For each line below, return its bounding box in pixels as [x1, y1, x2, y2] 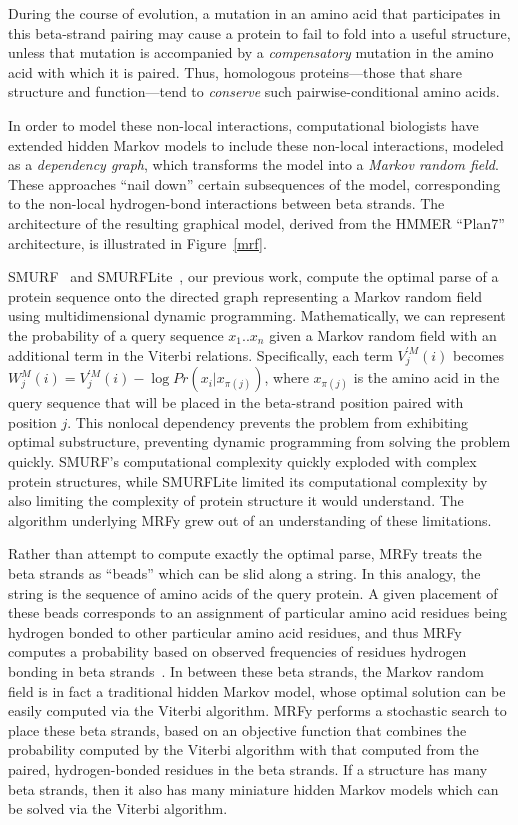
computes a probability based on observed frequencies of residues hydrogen [8, 641, 467, 662]
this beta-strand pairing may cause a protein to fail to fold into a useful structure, [8, 22, 511, 43]
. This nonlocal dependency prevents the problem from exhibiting [67, 411, 469, 432]
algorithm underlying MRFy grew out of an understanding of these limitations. [8, 509, 492, 530]
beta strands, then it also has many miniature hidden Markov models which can [8, 778, 499, 799]
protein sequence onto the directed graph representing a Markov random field [8, 285, 483, 306]
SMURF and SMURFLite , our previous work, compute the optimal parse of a [8, 266, 499, 287]
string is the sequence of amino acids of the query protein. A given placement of [8, 582, 498, 603]
